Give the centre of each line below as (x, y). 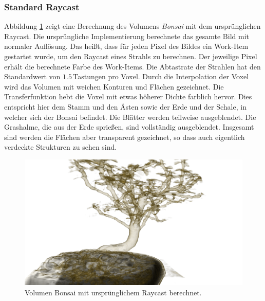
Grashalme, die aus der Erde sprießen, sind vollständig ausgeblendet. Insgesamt (129, 127)
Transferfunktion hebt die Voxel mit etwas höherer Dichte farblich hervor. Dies (128, 96)
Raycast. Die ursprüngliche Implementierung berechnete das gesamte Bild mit (127, 36)
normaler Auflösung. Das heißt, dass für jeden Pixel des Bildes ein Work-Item (126, 46)
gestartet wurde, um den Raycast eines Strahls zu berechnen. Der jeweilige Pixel (131, 56)
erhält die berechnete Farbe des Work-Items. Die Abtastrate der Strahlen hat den (132, 66)
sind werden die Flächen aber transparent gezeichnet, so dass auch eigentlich (125, 137)
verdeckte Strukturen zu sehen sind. (61, 147)
